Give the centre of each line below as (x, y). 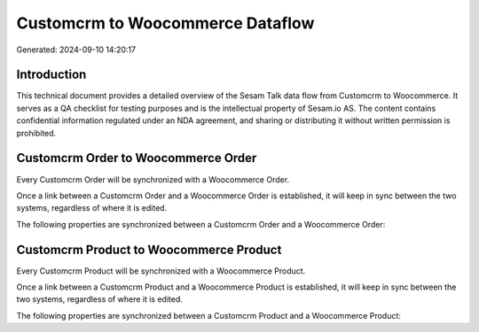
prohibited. (36, 133)
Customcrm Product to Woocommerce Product (149, 249)
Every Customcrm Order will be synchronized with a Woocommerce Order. (153, 179)
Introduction (51, 75)
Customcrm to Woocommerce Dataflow (165, 23)
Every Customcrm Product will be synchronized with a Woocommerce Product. (161, 271)
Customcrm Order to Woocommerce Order (137, 158)
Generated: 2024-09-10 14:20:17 (76, 50)
